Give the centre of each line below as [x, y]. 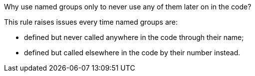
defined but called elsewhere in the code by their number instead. [132, 53]
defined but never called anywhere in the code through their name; [134, 37]
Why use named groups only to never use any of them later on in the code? [128, 7]
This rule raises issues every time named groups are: [91, 22]
